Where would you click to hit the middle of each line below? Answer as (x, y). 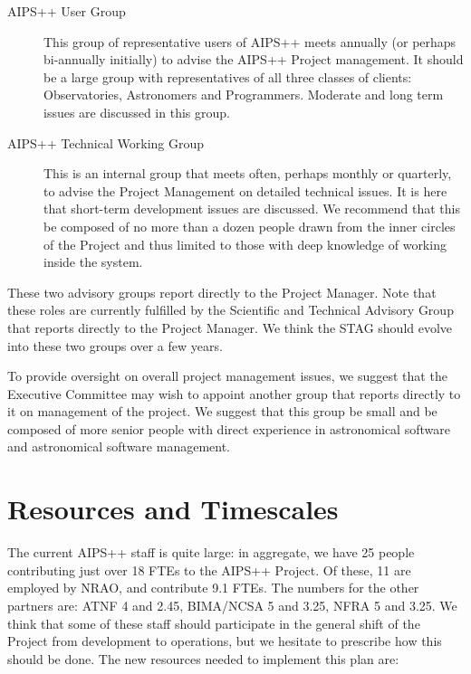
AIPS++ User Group (67, 11)
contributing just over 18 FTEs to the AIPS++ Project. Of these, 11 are (209, 570)
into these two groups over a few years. (115, 345)
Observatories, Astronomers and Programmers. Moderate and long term (244, 95)
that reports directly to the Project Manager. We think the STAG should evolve (230, 327)
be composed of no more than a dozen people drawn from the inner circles (250, 226)
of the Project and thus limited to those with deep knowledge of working (245, 244)
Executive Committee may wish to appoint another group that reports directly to (234, 393)
